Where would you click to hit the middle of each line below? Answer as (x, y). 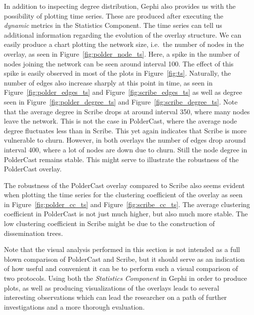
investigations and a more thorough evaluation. (74, 306)
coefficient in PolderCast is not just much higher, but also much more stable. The (126, 214)
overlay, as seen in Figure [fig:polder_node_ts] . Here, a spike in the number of (122, 53)
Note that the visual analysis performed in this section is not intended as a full (122, 249)
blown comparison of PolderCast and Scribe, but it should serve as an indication (125, 259)
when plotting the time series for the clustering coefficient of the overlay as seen (123, 195)
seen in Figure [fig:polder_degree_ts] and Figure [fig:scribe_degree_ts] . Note (121, 101)
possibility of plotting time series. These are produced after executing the (114, 15)
